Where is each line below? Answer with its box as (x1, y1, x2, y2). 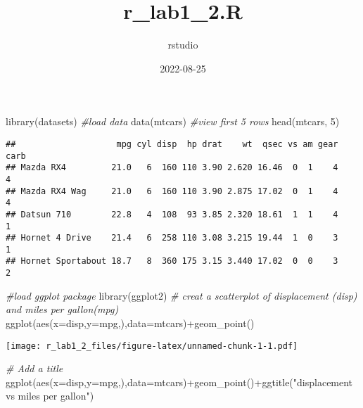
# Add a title (6, 361, 63, 376)
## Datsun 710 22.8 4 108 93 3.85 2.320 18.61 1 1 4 (6, 209, 338, 219)
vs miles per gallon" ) (6, 388, 94, 403)
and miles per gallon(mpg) (6, 302, 119, 317)
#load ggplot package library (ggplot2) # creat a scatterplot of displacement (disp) (6, 288, 357, 302)
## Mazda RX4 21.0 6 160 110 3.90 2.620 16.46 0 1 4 (6, 162, 338, 173)
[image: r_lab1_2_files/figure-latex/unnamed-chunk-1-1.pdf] (6, 340, 298, 351)
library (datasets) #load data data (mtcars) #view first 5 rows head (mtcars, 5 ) (6, 114, 340, 129)
